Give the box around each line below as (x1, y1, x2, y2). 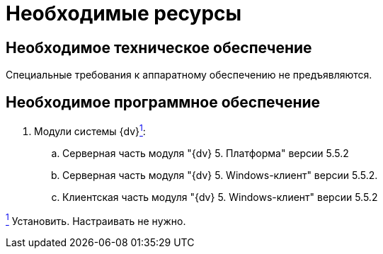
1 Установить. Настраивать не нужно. (6, 212, 186, 227)
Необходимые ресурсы (6, 1, 242, 25)
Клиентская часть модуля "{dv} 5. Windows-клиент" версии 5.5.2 (62, 190, 378, 203)
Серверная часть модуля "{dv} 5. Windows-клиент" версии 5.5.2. (62, 168, 378, 181)
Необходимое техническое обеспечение (6, 38, 312, 57)
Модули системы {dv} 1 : (34, 123, 146, 137)
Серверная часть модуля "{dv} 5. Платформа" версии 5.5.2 (62, 146, 349, 159)
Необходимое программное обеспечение (6, 93, 321, 111)
